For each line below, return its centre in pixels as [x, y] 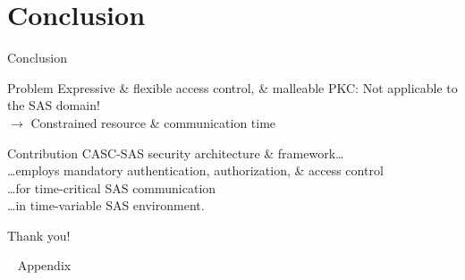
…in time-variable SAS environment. [106, 205]
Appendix [44, 265]
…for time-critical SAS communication [112, 187]
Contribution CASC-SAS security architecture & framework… [176, 153]
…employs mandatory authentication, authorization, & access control [195, 170]
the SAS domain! [54, 105]
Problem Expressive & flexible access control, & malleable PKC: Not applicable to [232, 87]
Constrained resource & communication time [153, 122]
